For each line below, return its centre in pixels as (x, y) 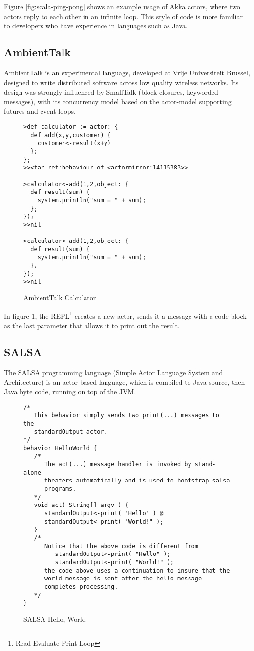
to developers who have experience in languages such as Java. (96, 26)
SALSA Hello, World (55, 618)
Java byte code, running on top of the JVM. (70, 391)
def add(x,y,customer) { (71, 135)
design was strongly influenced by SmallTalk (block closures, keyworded (111, 92)
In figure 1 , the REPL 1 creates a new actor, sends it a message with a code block (125, 315)
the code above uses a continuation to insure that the (137, 570)
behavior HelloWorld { (60, 448)
